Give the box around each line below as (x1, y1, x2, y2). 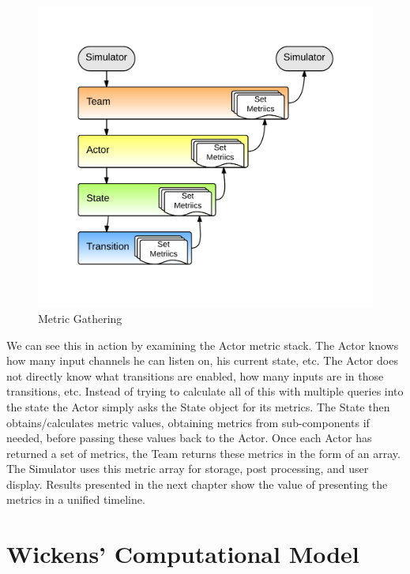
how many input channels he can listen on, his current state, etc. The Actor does (6, 352, 398, 369)
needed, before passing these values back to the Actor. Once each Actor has (6, 430, 372, 446)
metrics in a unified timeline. (6, 491, 145, 508)
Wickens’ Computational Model (6, 538, 359, 570)
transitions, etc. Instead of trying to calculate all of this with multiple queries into (6, 383, 404, 400)
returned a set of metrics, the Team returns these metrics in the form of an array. (6, 445, 401, 461)
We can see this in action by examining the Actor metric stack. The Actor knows (6, 336, 399, 353)
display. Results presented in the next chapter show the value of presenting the (6, 475, 388, 492)
